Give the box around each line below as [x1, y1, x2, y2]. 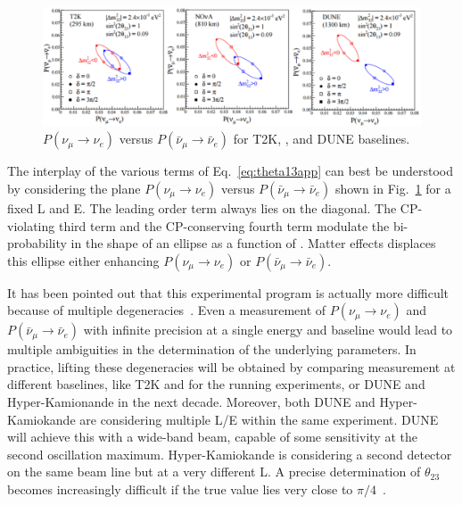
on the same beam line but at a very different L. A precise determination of [7, 462, 421, 481]
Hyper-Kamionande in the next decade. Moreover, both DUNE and [7, 393, 375, 411]
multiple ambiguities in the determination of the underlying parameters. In [7, 340, 417, 359]
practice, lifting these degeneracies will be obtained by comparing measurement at [7, 357, 456, 376]
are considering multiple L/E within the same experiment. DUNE [79, 410, 439, 428]
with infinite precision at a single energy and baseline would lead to [83, 320, 453, 339]
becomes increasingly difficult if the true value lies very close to [7, 480, 353, 499]
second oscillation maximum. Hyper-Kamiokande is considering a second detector [7, 444, 452, 463]
